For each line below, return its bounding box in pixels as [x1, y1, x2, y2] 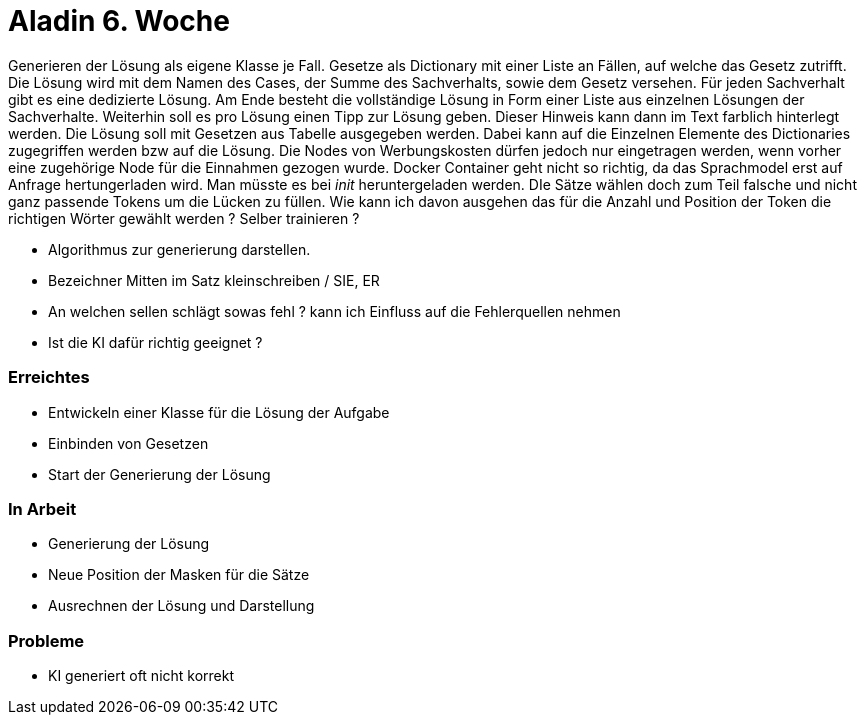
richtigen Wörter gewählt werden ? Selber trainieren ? [8, 209, 360, 227]
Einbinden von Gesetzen [48, 434, 209, 452]
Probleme [8, 630, 85, 651]
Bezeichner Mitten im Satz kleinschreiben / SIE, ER [48, 271, 380, 289]
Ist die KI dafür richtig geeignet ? [48, 333, 263, 351]
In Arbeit [8, 498, 77, 519]
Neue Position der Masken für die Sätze [48, 566, 310, 584]
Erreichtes [8, 367, 90, 388]
